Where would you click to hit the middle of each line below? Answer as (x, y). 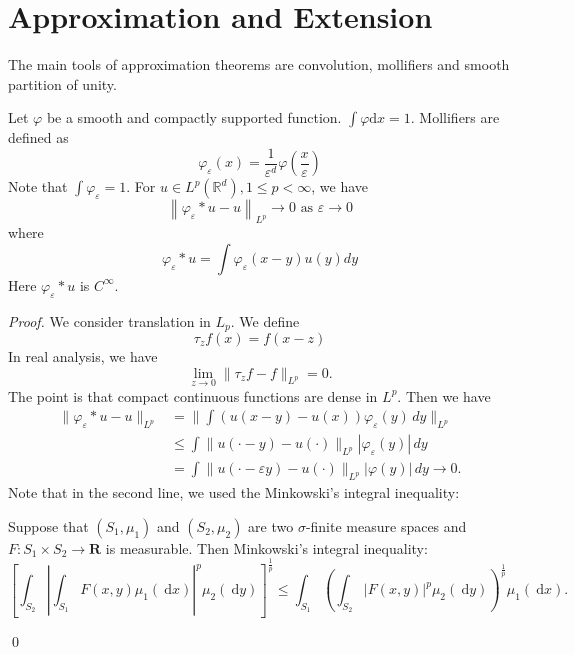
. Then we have (444, 395)
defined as (38, 137)
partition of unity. (62, 83)
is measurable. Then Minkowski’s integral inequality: (266, 547)
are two (271, 525)
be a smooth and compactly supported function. (194, 117)
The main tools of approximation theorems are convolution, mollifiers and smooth (259, 64)
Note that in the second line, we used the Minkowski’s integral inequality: (234, 492)
